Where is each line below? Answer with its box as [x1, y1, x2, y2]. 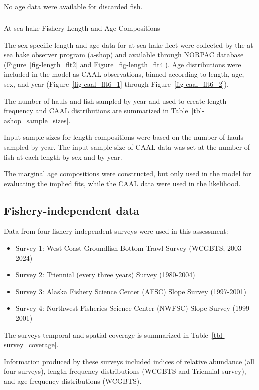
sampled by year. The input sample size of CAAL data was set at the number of [4, 141, 250, 152]
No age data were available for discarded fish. [4, 1, 143, 11]
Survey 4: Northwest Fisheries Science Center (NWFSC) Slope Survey [15, 303, 230, 313]
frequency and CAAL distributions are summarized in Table [4, 105, 188, 116]
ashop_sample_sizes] [4, 115, 69, 125]
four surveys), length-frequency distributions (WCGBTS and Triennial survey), [4, 366, 246, 376]
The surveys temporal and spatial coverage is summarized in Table [4, 329, 208, 340]
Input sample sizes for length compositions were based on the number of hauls [4, 132, 243, 142]
